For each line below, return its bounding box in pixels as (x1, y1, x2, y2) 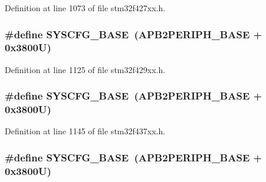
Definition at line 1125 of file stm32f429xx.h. (5, 63, 166, 75)
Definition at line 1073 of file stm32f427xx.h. (5, 2, 166, 14)
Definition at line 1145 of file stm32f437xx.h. (5, 125, 166, 137)
